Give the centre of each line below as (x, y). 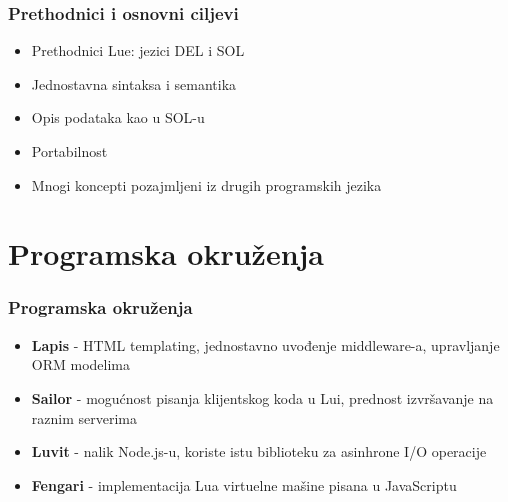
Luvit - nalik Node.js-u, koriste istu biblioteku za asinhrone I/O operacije (259, 451)
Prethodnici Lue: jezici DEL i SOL (138, 50)
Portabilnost (69, 151)
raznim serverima (84, 417)
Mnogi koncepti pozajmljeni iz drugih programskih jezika (206, 184)
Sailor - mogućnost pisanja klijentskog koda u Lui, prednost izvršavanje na (262, 397)
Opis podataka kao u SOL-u (118, 117)
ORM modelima (80, 364)
